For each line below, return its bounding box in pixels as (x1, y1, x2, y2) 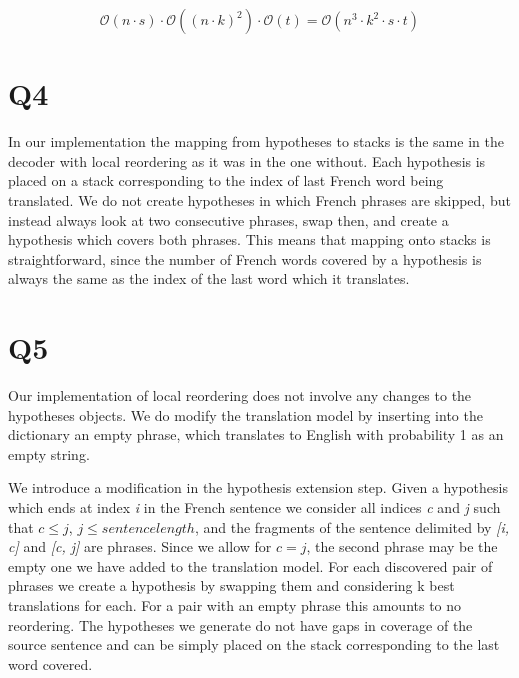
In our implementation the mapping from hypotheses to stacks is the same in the (8, 131, 504, 152)
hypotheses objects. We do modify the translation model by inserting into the (8, 404, 483, 425)
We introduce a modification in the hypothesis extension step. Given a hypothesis (8, 477, 508, 498)
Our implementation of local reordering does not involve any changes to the (8, 385, 472, 405)
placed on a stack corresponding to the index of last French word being (8, 170, 444, 191)
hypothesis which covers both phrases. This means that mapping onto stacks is (8, 229, 491, 250)
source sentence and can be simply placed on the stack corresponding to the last (8, 634, 500, 655)
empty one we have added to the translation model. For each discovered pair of (8, 555, 493, 576)
